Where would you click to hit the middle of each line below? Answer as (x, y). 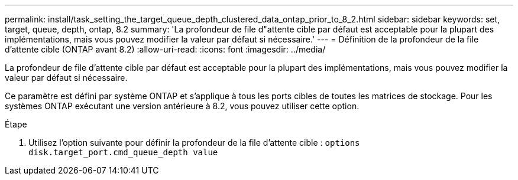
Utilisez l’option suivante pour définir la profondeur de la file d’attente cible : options (194, 143)
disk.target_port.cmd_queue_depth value (123, 152)
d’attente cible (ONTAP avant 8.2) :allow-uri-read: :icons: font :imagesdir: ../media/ (165, 49)
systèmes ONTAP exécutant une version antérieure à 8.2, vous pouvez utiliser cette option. (182, 106)
